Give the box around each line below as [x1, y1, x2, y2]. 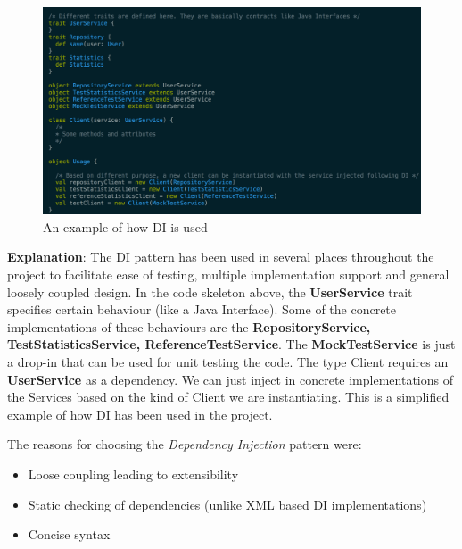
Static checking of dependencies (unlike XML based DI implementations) [28, 495, 427, 513]
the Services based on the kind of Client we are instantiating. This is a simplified [7, 387, 450, 406]
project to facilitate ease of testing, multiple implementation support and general [7, 265, 450, 284]
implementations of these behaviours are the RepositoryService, [7, 317, 371, 336]
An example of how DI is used [43, 217, 208, 236]
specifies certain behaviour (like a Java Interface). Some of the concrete [7, 300, 397, 319]
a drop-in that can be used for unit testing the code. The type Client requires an [7, 353, 449, 371]
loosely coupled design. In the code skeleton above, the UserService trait [7, 282, 413, 301]
